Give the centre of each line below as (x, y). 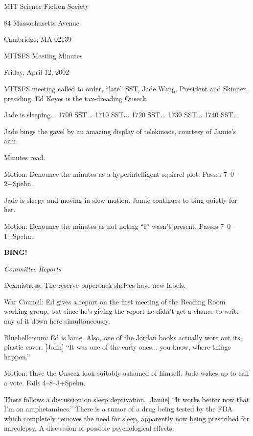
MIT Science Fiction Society (46, 6)
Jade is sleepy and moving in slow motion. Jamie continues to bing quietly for (121, 200)
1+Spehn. (19, 235)
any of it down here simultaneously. (57, 321)
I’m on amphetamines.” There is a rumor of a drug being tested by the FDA (118, 409)
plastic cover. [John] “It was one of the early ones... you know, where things (117, 347)
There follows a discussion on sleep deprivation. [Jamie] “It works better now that (127, 399)
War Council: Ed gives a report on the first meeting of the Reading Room (115, 301)
